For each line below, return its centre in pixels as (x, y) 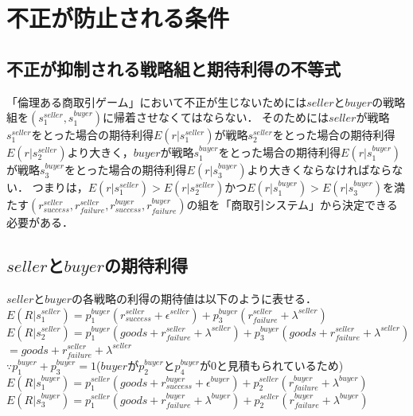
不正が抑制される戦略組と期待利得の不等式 (173, 68)
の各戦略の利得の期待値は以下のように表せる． (195, 298)
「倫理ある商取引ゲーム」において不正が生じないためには (157, 101)
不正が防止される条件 (118, 18)
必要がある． (40, 222)
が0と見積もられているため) (272, 365)
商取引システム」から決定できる (314, 205)
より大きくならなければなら (319, 170)
